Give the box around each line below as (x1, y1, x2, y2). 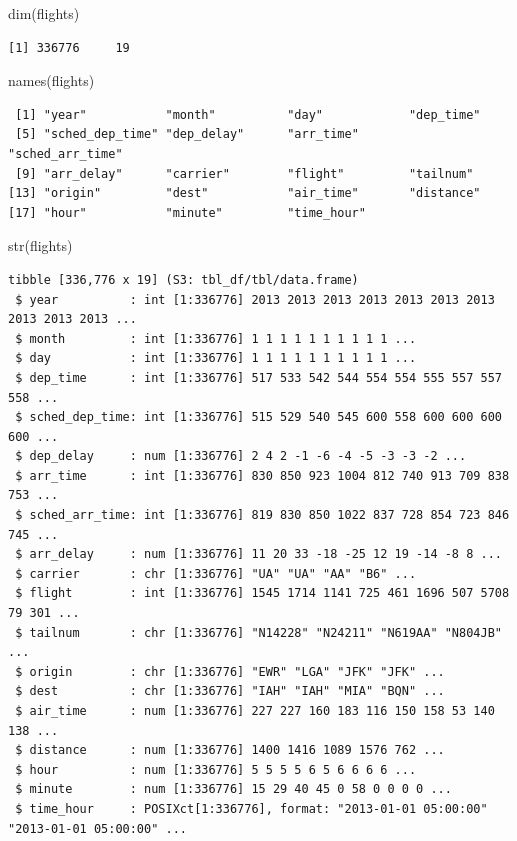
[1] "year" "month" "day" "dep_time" (15, 107, 481, 122)
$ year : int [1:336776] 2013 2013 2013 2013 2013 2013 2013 (15, 292, 495, 307)
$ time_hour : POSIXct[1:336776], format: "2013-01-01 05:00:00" (15, 801, 488, 816)
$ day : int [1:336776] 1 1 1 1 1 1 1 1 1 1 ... (15, 351, 417, 366)
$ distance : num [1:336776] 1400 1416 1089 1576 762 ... (15, 743, 445, 758)
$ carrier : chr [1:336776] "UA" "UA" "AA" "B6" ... (15, 566, 417, 581)
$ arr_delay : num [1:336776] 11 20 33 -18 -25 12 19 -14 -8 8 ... (15, 547, 502, 562)
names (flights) (8, 70, 95, 91)
